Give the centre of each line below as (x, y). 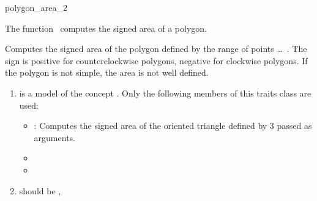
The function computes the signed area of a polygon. (106, 28)
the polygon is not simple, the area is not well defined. (107, 72)
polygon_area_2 (36, 7)
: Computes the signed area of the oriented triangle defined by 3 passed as (173, 126)
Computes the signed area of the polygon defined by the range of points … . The (156, 49)
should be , (40, 190)
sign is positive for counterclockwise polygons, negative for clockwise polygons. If (156, 60)
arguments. (54, 137)
